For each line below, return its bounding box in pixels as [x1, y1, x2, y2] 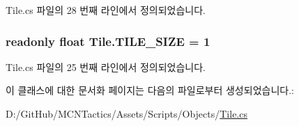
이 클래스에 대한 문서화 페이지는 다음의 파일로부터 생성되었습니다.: [6, 83, 294, 97]
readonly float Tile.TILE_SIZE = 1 [6, 32, 210, 49]
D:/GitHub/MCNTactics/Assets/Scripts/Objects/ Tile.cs [6, 107, 247, 120]
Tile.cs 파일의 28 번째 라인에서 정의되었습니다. [6, 3, 206, 17]
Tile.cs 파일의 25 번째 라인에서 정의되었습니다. [6, 59, 206, 74]
